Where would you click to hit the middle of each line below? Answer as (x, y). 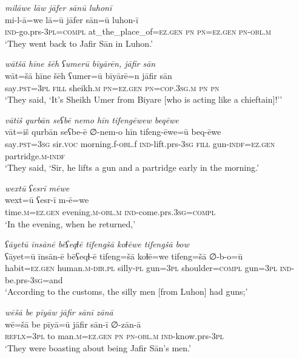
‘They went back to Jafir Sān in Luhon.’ (79, 43)
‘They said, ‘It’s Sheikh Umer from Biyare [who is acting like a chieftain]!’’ (144, 99)
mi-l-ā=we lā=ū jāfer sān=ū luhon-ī (72, 19)
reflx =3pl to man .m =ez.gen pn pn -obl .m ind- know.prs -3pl (114, 336)
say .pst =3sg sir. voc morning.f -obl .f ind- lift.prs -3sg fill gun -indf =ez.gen (140, 143)
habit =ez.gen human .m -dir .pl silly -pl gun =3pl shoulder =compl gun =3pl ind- (150, 268)
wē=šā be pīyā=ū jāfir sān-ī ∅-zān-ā (73, 324)
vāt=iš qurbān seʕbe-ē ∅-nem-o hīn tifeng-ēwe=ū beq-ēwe (113, 132)
